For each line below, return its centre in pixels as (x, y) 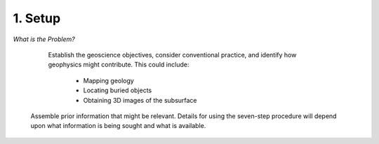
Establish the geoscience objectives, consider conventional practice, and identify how (172, 55)
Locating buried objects (118, 90)
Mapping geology (109, 80)
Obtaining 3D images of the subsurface (140, 100)
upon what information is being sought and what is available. (118, 126)
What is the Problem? (44, 39)
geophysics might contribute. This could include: (119, 65)
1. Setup (37, 18)
